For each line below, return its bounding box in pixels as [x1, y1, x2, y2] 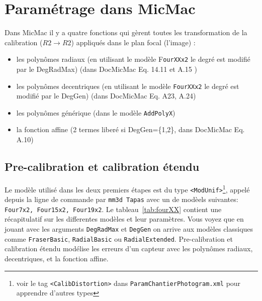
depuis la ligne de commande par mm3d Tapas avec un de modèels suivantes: [5, 194, 238, 205]
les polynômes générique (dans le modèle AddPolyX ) [16, 107, 176, 118]
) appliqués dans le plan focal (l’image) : [71, 37, 196, 47]
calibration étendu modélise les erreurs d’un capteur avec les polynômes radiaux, [5, 243, 253, 254]
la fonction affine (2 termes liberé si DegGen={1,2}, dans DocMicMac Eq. [16, 124, 245, 135]
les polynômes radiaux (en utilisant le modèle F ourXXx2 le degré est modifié [16, 54, 250, 64]
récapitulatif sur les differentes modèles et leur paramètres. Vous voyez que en [5, 214, 244, 224]
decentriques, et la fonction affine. [5, 253, 109, 263]
